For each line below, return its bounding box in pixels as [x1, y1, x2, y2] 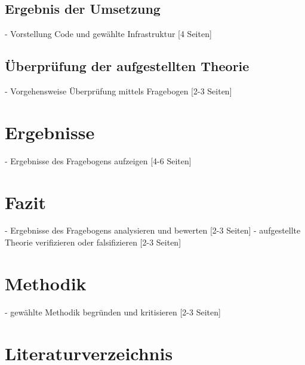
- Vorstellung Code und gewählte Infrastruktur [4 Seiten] [5, 27, 212, 40]
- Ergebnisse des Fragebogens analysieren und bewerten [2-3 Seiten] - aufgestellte [5, 224, 301, 237]
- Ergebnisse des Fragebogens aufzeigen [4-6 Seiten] [5, 154, 192, 167]
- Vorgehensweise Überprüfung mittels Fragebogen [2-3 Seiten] [5, 85, 232, 97]
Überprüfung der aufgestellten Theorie [5, 57, 249, 75]
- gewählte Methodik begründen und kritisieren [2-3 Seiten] [5, 305, 221, 318]
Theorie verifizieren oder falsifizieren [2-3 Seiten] [5, 236, 181, 249]
